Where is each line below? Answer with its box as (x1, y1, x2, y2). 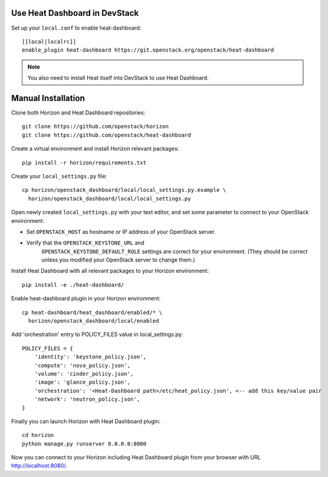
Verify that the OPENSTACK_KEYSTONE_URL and (26, 239, 145, 246)
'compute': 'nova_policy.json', (34, 362, 131, 369)
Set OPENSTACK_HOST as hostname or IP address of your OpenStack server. (26, 228, 216, 235)
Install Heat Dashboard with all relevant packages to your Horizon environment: (11, 267, 209, 275)
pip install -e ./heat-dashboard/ (22, 281, 124, 288)
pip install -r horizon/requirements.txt (22, 159, 146, 166)
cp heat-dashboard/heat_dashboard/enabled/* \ (22, 309, 163, 316)
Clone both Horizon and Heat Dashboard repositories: (11, 109, 145, 116)
